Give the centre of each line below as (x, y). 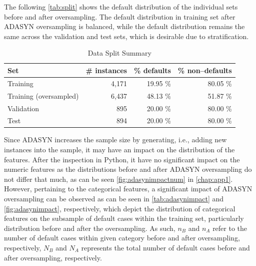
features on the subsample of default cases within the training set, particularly (124, 218)
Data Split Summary (119, 53)
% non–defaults (205, 70)
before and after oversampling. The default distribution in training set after (120, 16)
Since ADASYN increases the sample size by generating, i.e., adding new (115, 140)
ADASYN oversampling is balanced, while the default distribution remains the (124, 26)
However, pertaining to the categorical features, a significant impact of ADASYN (128, 189)
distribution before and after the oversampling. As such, (90, 228)
